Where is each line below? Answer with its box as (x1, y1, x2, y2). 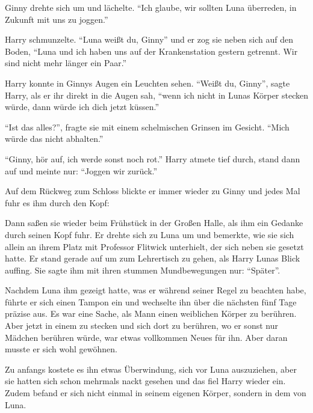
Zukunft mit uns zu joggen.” (5, 13, 108, 25)
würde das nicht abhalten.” (5, 132, 104, 145)
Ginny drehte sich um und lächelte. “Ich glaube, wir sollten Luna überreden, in (5, 1, 297, 13)
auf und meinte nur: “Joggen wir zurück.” (5, 164, 158, 177)
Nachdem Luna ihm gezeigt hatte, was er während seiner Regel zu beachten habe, (5, 284, 306, 296)
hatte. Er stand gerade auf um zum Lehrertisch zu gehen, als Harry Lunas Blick (5, 252, 300, 265)
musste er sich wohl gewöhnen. (5, 343, 117, 355)
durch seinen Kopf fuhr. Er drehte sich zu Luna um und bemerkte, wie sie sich (5, 228, 294, 240)
